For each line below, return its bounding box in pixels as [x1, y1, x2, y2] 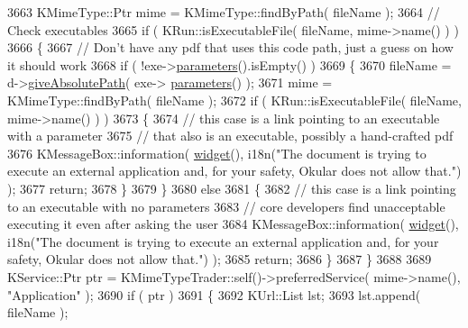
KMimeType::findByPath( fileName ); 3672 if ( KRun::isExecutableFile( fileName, [7, 90, 462, 109]
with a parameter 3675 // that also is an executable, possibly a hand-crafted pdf [7, 126, 454, 145]
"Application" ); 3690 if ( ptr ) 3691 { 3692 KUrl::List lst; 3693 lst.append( [7, 285, 421, 304]
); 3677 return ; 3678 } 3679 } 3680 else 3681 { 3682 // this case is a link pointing [7, 178, 456, 197]
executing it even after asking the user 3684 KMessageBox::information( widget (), [7, 214, 459, 233]
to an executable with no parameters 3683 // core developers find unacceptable [7, 196, 445, 215]
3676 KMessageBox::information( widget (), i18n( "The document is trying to [7, 143, 427, 162]
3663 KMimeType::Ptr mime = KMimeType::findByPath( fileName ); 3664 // [7, 3, 440, 21]
